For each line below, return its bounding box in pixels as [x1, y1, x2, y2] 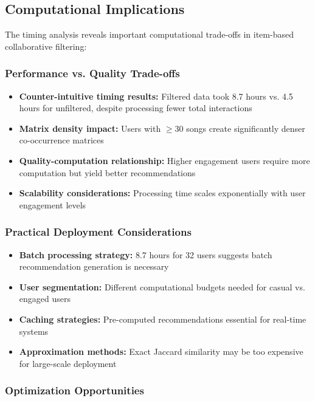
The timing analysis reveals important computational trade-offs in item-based [5, 28, 294, 41]
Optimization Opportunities [5, 383, 144, 398]
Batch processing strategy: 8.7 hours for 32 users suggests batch [19, 248, 272, 261]
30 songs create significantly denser [175, 122, 305, 134]
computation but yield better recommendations [19, 166, 196, 179]
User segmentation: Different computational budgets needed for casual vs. [19, 280, 305, 293]
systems [19, 324, 49, 337]
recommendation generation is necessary [19, 260, 169, 273]
